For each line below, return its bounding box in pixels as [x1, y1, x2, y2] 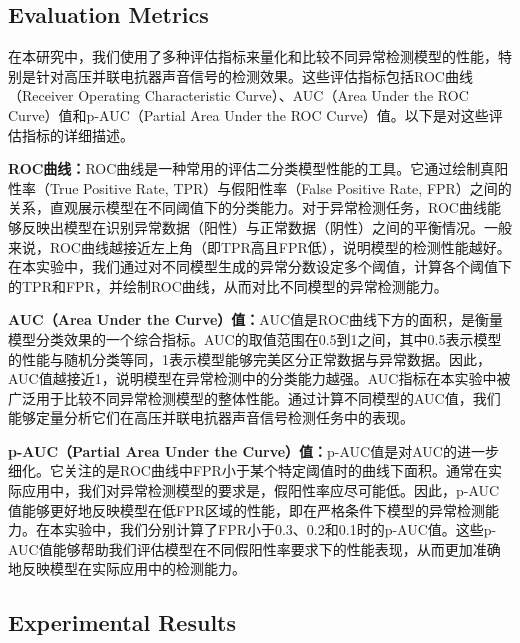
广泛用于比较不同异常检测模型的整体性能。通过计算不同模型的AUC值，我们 [8, 387, 501, 408]
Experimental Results [8, 607, 236, 638]
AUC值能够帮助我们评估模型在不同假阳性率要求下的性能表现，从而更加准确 [8, 538, 501, 559]
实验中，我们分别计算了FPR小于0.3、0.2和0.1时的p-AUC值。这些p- [63, 519, 497, 540]
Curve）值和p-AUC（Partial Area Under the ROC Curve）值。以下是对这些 [8, 104, 489, 125]
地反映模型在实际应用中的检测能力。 [8, 558, 246, 579]
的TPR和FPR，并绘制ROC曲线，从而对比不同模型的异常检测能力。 [8, 275, 448, 296]
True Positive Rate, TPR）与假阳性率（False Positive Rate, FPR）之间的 [49, 177, 512, 198]
